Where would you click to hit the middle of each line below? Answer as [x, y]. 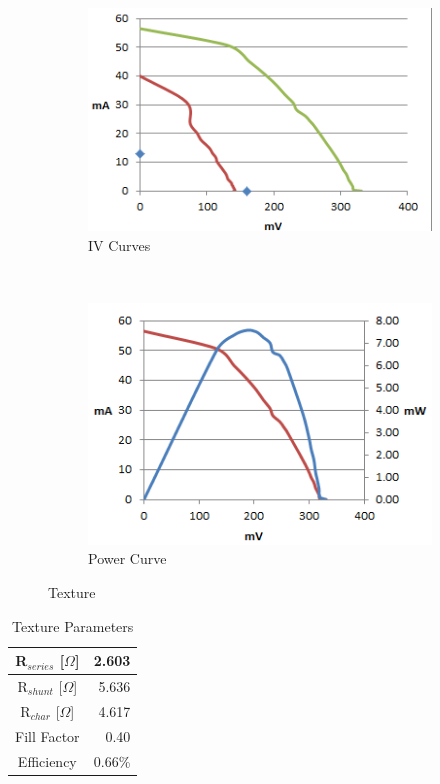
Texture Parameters [72, 625]
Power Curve [127, 558]
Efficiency [47, 760]
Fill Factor [47, 735]
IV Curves [119, 244]
